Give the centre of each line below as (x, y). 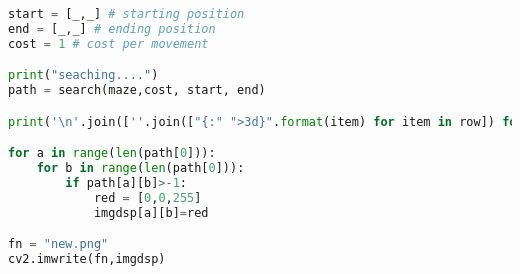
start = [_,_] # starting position (126, 14)
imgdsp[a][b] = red (151, 212)
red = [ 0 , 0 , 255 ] (147, 197)
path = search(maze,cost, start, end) (137, 90)
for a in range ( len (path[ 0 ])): (112, 153)
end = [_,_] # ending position (112, 28)
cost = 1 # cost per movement (108, 43)
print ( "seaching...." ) (83, 75)
